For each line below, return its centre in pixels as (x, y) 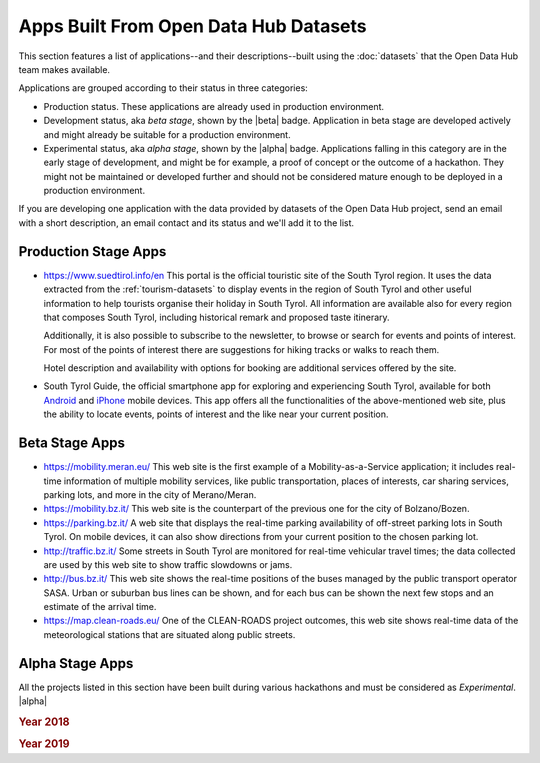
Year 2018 (44, 722)
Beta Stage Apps (71, 443)
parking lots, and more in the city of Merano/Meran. (150, 494)
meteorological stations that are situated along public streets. (169, 634)
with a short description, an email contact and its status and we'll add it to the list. (186, 222)
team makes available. (64, 69)
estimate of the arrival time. (100, 607)
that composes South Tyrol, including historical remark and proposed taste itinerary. (216, 317)
